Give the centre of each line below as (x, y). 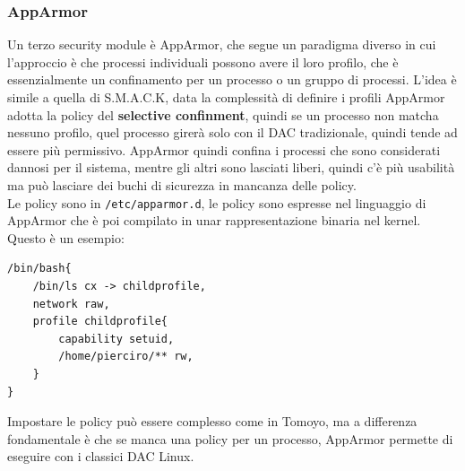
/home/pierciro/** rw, (126, 357)
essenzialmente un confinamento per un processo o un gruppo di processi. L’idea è (232, 79)
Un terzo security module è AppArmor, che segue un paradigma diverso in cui (222, 44)
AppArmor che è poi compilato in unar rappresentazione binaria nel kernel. (214, 220)
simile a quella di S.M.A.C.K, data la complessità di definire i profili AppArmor (226, 97)
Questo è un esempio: (66, 237)
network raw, (71, 304)
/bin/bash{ (39, 269)
